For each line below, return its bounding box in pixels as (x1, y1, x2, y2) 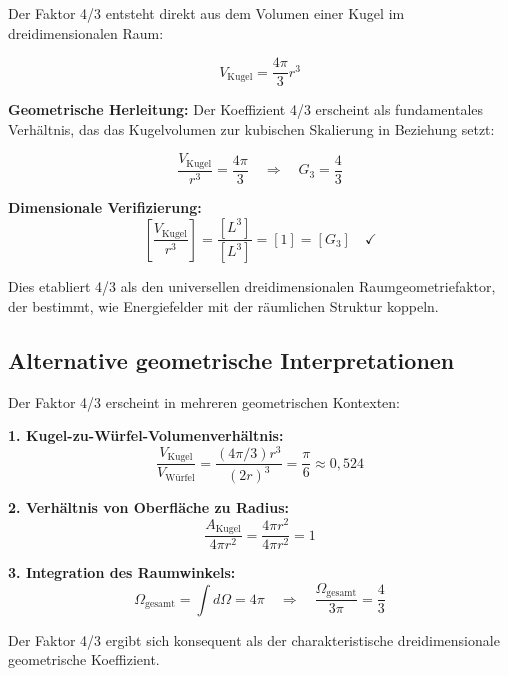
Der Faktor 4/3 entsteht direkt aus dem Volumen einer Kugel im (8, 3, 405, 23)
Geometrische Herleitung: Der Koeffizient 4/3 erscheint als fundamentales (8, 99, 484, 120)
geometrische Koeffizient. (8, 649, 160, 670)
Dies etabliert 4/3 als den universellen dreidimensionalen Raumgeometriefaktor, (8, 276, 496, 297)
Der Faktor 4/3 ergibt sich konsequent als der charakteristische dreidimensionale (8, 629, 500, 650)
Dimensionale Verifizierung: (8, 196, 202, 217)
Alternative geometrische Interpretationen (8, 344, 455, 375)
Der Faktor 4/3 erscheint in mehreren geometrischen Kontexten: (8, 391, 400, 412)
